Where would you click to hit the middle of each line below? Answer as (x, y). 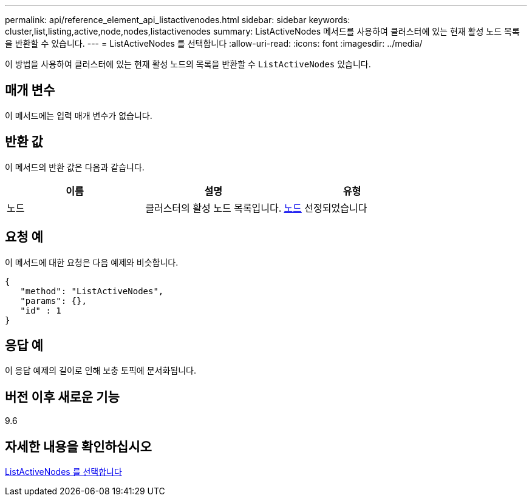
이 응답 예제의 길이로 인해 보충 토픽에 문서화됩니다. (101, 371)
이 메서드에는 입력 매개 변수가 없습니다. (79, 115)
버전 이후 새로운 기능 (62, 397)
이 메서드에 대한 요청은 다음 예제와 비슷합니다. (92, 262)
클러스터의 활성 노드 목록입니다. (213, 208)
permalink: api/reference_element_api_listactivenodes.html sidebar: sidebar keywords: (178, 20)
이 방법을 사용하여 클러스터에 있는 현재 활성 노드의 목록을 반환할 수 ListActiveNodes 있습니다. (188, 64)
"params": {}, (53, 301)
